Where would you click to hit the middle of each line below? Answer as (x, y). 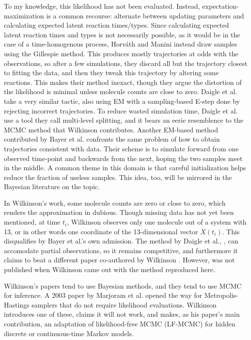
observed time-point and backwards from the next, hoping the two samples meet (123, 158)
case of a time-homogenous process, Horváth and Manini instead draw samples (121, 44)
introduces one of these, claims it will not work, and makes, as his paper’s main (122, 314)
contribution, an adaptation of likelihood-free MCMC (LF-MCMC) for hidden (120, 324)
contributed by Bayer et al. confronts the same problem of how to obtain (112, 139)
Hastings (17, 304)
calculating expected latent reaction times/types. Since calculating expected (117, 25)
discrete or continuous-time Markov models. (69, 333)
